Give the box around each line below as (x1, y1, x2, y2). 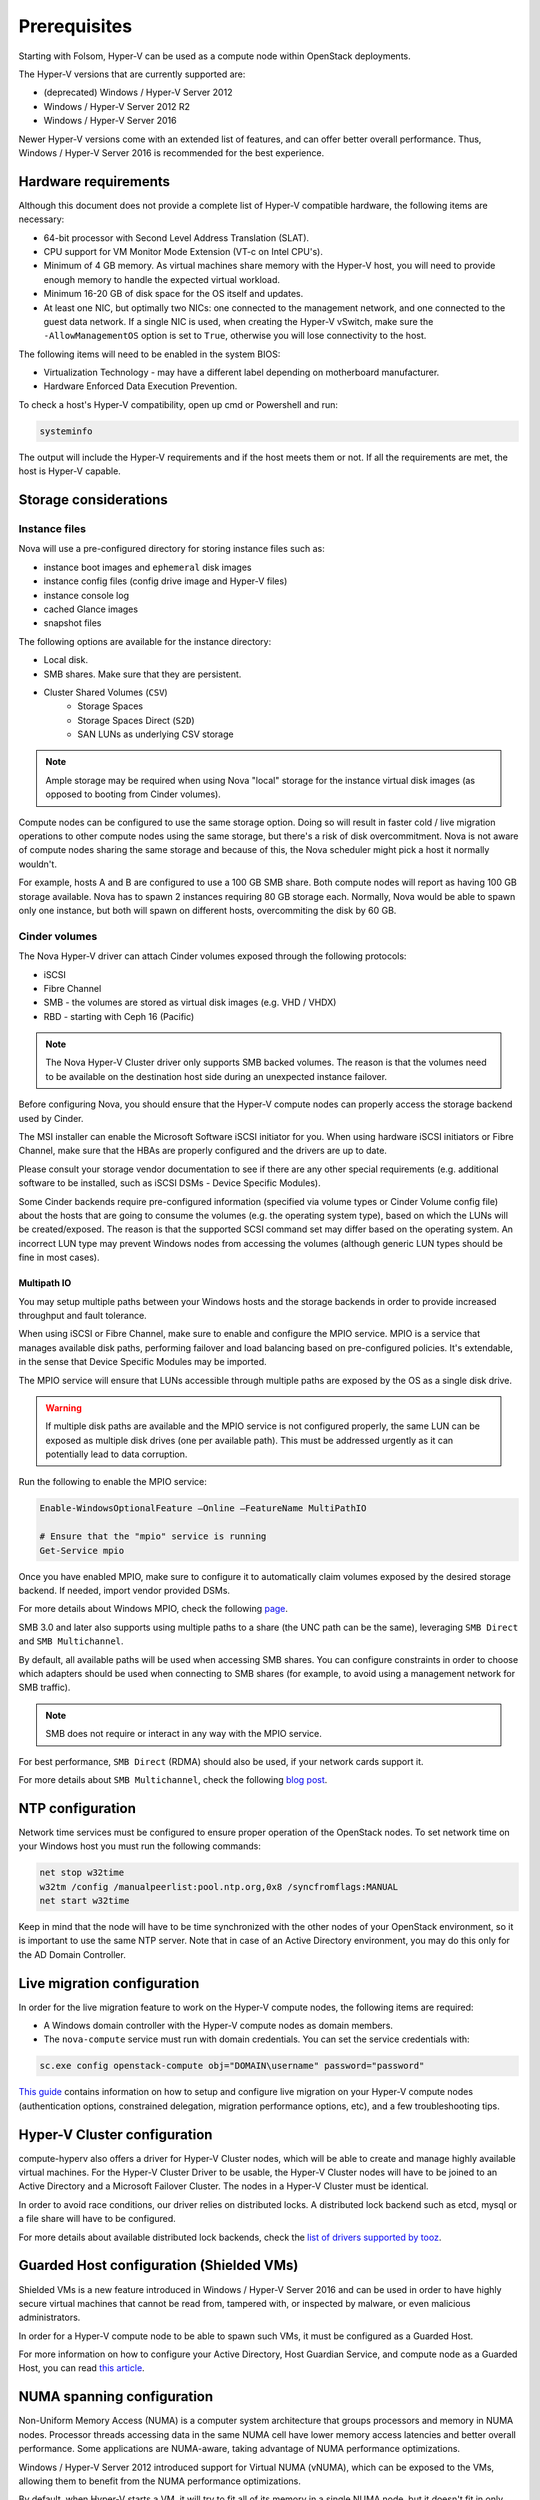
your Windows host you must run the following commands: (18, 1840, 262, 1852)
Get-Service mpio (39, 1545, 125, 1556)
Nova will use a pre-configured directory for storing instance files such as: (18, 543, 325, 555)
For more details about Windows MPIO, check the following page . (18, 1603, 289, 1615)
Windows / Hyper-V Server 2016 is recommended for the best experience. (18, 146, 325, 159)
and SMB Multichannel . (18, 1635, 124, 1647)
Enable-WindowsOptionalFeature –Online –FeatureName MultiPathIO (39, 1503, 367, 1514)
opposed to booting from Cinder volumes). (45, 788, 222, 800)
